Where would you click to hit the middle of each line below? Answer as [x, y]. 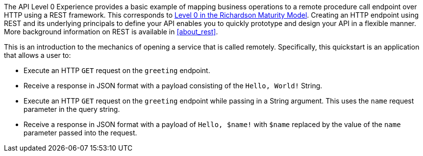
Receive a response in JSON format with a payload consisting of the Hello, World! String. [173, 86]
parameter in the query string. [72, 109]
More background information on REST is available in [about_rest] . [111, 32]
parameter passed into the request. [80, 133]
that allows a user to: [37, 55]
